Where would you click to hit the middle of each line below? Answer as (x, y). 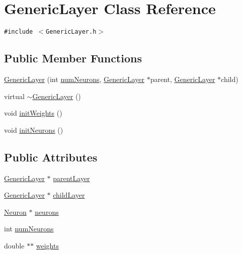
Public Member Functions (73, 58)
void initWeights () (33, 113)
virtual (14, 96)
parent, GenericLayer (183, 79)
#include (19, 32)
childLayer (69, 195)
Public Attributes (51, 157)
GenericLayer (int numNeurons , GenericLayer (74, 79)
